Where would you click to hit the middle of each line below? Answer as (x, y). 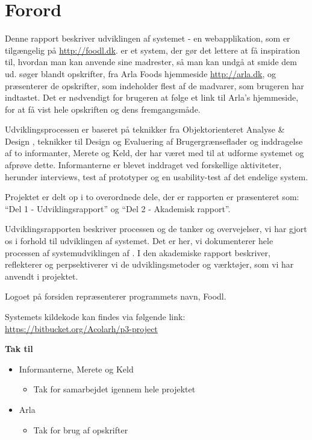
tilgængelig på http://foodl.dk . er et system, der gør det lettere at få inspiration (153, 50)
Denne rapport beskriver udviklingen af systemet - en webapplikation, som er (148, 38)
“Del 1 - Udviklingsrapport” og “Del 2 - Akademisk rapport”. (118, 208)
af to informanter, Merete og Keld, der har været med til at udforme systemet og (154, 153)
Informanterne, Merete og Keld (76, 369)
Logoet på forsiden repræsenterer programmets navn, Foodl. (116, 296)
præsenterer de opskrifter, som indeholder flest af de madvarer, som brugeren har (154, 85)
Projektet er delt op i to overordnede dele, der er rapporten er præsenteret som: (152, 197)
